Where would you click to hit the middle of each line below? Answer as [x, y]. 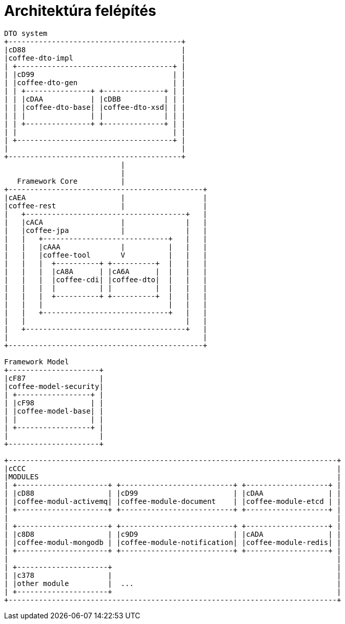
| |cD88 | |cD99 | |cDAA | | [173, 493]
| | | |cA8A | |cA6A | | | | [106, 271]
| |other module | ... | [173, 583]
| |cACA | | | [106, 222]
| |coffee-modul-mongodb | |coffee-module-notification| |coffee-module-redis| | [173, 542]
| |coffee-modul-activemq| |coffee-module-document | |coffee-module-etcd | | [173, 501]
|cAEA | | [106, 197]
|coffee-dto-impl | [95, 58]
